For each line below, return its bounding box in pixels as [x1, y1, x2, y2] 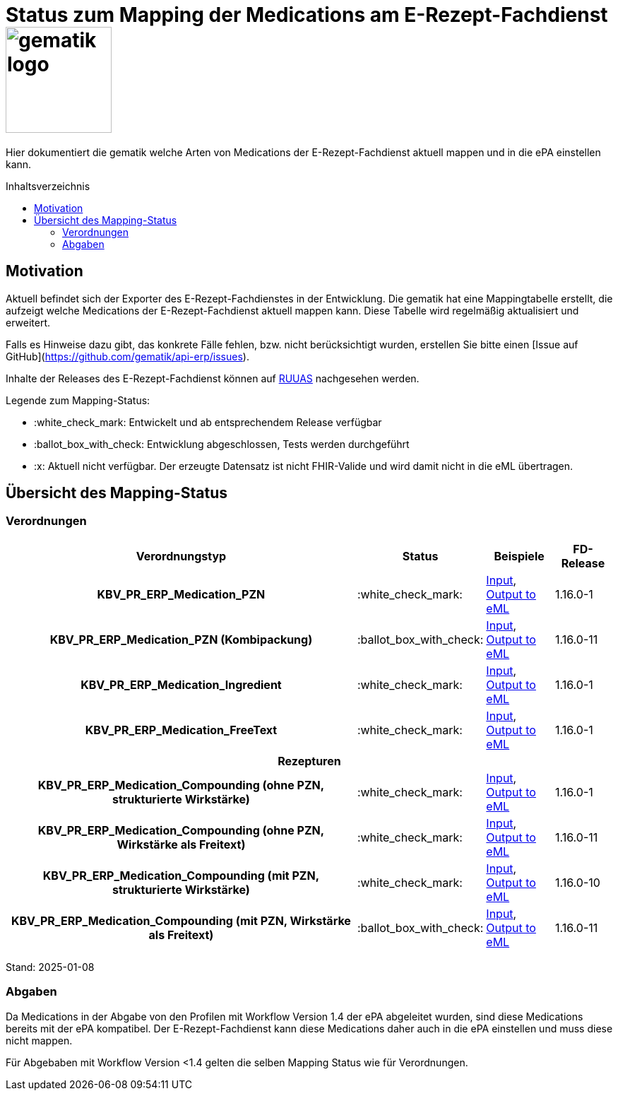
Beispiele [494, 548, 545, 563]
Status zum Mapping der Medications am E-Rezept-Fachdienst [6, 3, 608, 27]
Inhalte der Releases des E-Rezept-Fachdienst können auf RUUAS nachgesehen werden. [6, 372, 420, 384]
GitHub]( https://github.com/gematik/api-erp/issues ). [6, 350, 249, 363]
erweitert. [6, 316, 51, 329]
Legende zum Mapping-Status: [6, 394, 150, 406]
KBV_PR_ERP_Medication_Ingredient [81, 677, 282, 692]
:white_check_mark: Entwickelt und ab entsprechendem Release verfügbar [34, 416, 382, 428]
